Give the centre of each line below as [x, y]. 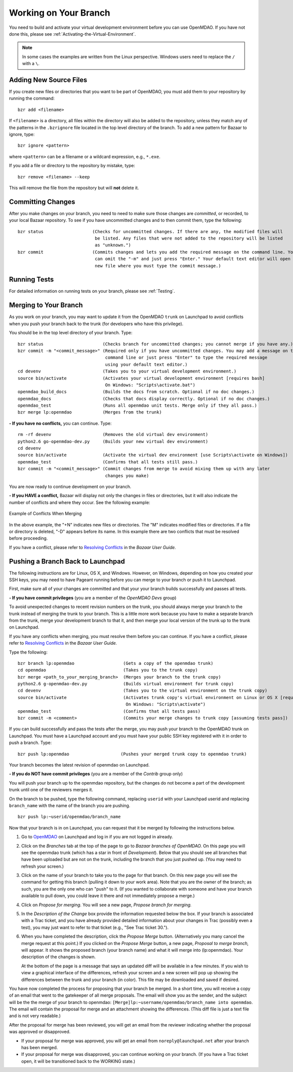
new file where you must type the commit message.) [158, 266]
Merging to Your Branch [46, 305]
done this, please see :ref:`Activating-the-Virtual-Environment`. [73, 34]
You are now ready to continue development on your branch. [70, 486]
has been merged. [40, 1048]
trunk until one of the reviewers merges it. [51, 790]
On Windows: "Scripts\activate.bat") [150, 385]
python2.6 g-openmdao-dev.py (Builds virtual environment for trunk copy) [126, 684]
